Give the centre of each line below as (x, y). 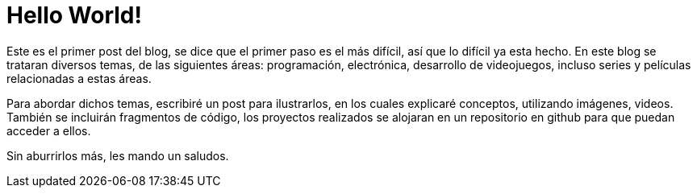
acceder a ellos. (49, 130)
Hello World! (74, 15)
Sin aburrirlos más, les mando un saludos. (118, 155)
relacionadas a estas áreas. (79, 78)
